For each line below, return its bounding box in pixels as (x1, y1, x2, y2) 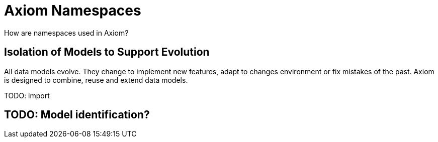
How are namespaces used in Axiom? (4, 28, 129, 37)
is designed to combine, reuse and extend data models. (4, 75, 188, 84)
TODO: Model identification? (4, 108, 150, 121)
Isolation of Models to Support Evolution (4, 46, 210, 59)
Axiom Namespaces (4, 2, 141, 19)
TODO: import (4, 91, 50, 100)
